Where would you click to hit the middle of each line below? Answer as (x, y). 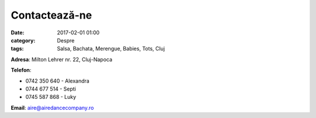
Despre (66, 40)
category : (23, 40)
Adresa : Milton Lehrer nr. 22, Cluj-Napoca (61, 59)
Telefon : (21, 70)
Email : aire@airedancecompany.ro (52, 108)
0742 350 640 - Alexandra (58, 81)
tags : (17, 49)
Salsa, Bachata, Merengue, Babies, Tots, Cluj (111, 49)
